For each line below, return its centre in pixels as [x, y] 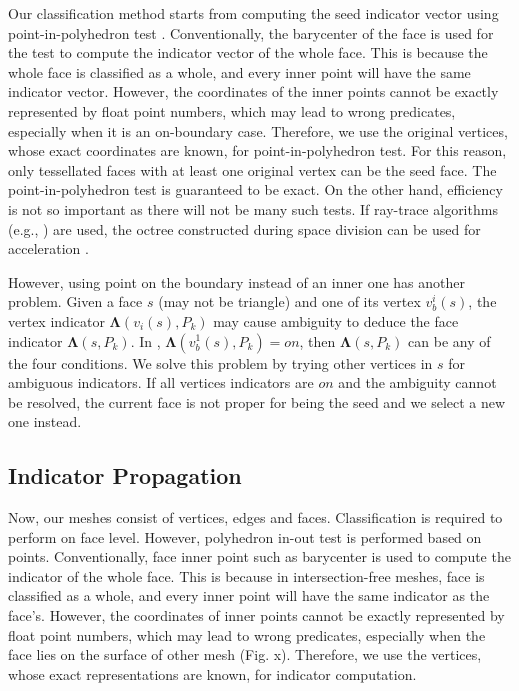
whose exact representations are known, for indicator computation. [212, 673]
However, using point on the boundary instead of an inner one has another [236, 281]
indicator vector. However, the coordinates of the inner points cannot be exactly [253, 91]
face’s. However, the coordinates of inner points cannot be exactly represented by [256, 615]
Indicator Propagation [125, 475]
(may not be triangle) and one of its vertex [289, 301]
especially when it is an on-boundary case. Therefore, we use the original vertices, [258, 130]
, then [317, 340]
